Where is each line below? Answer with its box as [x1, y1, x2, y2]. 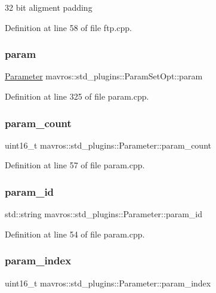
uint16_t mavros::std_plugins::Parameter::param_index [5, 276, 211, 289]
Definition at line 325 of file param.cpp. [5, 90, 149, 102]
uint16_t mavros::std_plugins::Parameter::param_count [5, 138, 211, 151]
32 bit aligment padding [5, 1, 92, 13]
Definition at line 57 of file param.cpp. [5, 159, 145, 171]
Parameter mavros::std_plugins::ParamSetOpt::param [5, 70, 203, 82]
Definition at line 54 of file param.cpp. [5, 227, 145, 240]
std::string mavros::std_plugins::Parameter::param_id [5, 208, 203, 220]
